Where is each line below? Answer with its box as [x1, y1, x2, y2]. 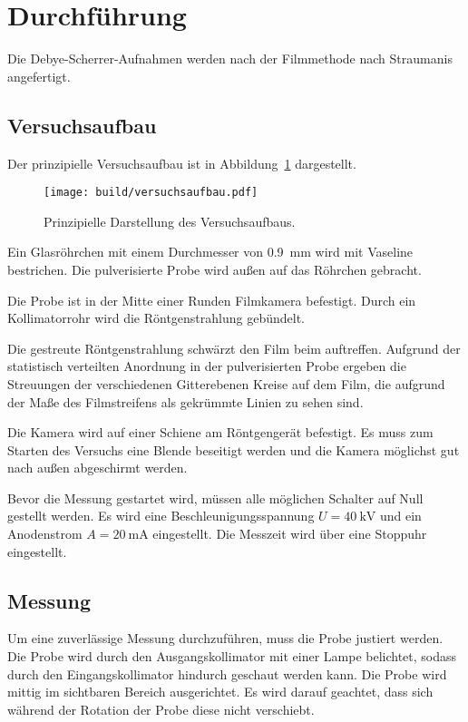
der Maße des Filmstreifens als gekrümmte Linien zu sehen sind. [7, 392, 364, 411]
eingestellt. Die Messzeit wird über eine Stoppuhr [152, 524, 427, 543]
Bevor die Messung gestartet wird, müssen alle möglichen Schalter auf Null [7, 488, 424, 507]
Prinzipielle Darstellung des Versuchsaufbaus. [44, 211, 296, 230]
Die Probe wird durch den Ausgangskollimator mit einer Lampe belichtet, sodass [7, 647, 457, 666]
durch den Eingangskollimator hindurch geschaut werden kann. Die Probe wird [7, 664, 447, 683]
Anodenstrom [7, 524, 83, 543]
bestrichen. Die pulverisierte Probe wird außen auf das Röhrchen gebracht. [7, 259, 422, 278]
